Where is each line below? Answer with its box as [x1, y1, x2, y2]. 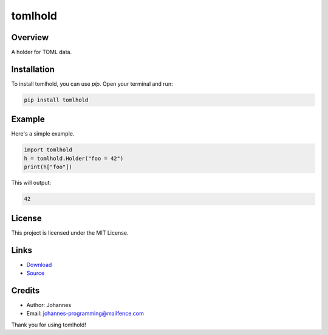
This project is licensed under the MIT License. [11, 229, 129, 237]
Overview [11, 32, 49, 43]
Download [26, 261, 52, 268]
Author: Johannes [26, 301, 72, 308]
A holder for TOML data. [11, 49, 72, 56]
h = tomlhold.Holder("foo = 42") [24, 155, 124, 162]
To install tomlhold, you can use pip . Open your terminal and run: [11, 80, 173, 88]
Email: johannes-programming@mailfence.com [26, 310, 144, 317]
